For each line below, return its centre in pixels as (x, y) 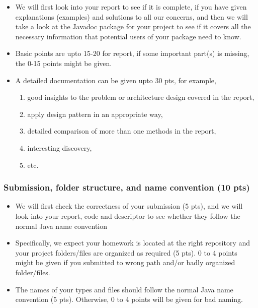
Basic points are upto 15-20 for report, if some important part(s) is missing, (132, 53)
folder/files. (33, 272)
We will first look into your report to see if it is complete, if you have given (131, 7)
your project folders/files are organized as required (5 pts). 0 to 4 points (126, 252)
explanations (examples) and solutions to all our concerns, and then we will (132, 16)
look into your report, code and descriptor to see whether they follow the (128, 215)
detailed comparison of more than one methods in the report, (122, 131)
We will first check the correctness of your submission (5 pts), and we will (129, 206)
